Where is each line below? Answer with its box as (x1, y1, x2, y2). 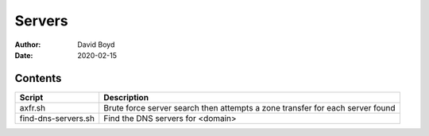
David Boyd (77, 40, 115, 49)
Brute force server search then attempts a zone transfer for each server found (103, 102, 396, 113)
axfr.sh (19, 102, 46, 113)
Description (103, 91, 149, 103)
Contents (14, 72, 62, 85)
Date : (14, 50, 33, 60)
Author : (14, 40, 41, 49)
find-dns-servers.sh (19, 112, 95, 123)
